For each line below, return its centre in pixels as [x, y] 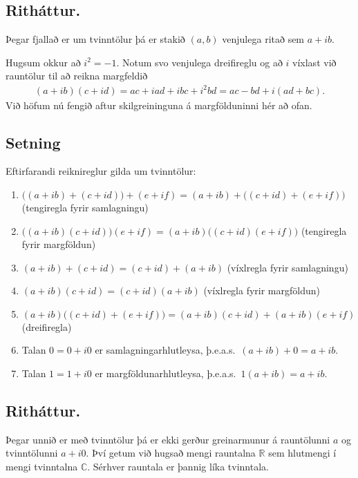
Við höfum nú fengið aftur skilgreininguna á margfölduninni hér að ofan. [159, 105]
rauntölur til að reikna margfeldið [77, 76]
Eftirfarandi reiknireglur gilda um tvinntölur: [101, 171]
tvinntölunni [32, 453]
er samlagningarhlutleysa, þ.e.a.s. [165, 350]
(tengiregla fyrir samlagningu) [85, 207]
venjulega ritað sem [263, 39]
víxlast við [314, 62]
